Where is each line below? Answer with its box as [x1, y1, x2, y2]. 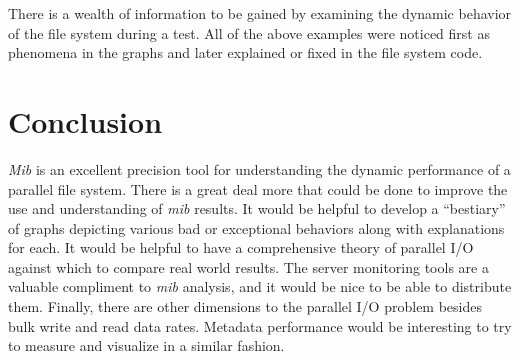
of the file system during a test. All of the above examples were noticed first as [8, 22, 490, 43]
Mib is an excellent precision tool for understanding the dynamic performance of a [8, 158, 511, 179]
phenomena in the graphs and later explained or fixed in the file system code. [8, 42, 483, 63]
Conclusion [8, 100, 163, 141]
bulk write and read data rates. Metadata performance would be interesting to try [8, 315, 512, 336]
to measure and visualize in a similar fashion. [8, 335, 285, 356]
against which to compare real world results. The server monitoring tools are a [8, 256, 489, 277]
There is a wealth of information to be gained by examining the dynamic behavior [8, 3, 512, 23]
